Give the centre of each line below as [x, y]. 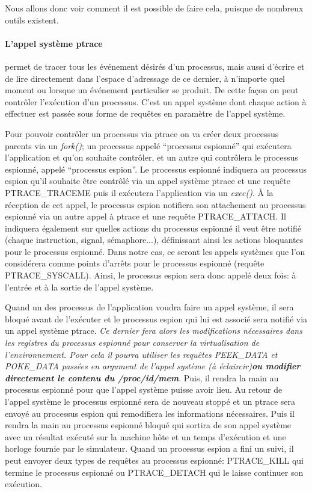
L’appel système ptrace [54, 43]
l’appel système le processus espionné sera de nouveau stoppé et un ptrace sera [150, 401]
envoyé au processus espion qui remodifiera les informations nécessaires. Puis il [150, 413]
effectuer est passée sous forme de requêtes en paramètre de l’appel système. [145, 113]
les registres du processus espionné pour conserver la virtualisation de [132, 343]
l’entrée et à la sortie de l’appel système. [79, 287]
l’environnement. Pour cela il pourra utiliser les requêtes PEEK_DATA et [141, 354]
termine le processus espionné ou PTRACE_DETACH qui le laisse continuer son [154, 472]
